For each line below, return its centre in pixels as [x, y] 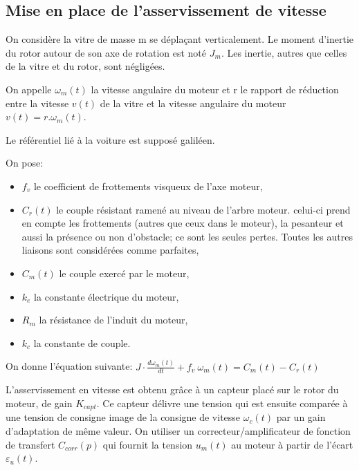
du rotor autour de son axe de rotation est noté [106, 52]
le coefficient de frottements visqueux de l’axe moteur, [148, 186]
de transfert [30, 444]
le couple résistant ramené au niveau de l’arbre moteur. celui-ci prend [203, 209]
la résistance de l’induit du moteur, [113, 320]
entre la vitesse [37, 103]
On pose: [25, 163]
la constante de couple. [82, 342]
